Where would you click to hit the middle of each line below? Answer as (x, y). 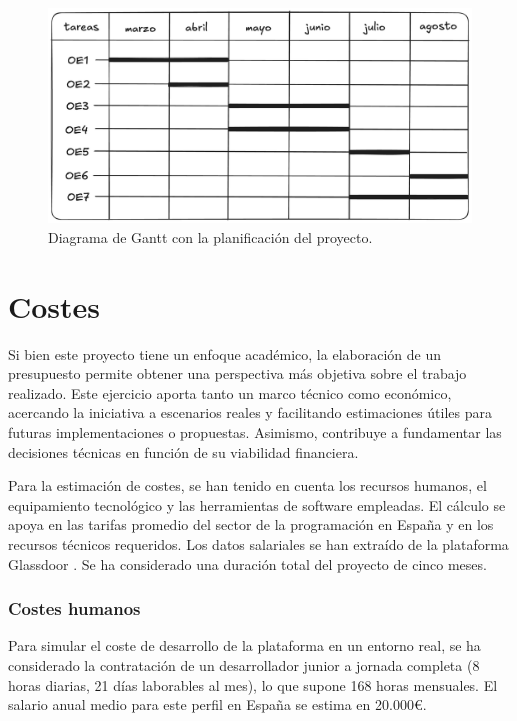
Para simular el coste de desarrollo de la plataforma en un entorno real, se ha (244, 645)
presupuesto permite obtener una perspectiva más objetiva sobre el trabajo (237, 373)
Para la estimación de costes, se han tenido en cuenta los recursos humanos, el (247, 485)
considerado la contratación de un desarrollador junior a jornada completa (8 (244, 664)
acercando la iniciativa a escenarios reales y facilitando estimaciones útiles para (250, 412)
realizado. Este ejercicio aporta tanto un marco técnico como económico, (230, 392)
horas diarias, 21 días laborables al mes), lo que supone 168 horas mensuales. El (253, 684)
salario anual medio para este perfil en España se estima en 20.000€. (217, 704)
